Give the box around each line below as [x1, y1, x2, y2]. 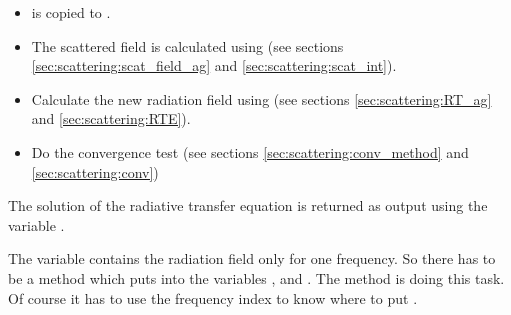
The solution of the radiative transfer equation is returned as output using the [8, 195, 488, 216]
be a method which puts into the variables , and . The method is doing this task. [8, 267, 505, 288]
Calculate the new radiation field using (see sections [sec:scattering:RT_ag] [31, 88, 492, 109]
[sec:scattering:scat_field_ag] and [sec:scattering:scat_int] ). [31, 55, 397, 76]
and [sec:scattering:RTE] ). [31, 108, 191, 129]
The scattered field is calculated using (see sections [31, 35, 344, 56]
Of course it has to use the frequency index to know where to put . [8, 287, 418, 308]
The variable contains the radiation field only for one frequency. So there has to [8, 248, 496, 269]
